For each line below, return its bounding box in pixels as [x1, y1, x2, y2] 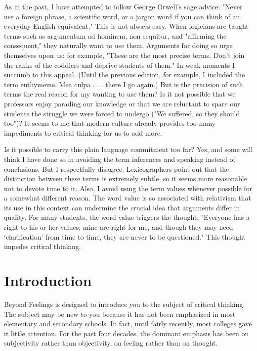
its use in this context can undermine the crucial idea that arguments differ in [4, 202, 240, 212]
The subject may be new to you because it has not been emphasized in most [4, 308, 236, 319]
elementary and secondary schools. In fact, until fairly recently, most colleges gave [4, 318, 252, 329]
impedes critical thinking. [4, 241, 81, 251]
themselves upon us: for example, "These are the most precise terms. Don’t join [4, 50, 245, 60]
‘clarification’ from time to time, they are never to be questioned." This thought [4, 231, 246, 242]
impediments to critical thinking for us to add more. [4, 127, 162, 138]
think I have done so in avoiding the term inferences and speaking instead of [4, 153, 235, 164]
